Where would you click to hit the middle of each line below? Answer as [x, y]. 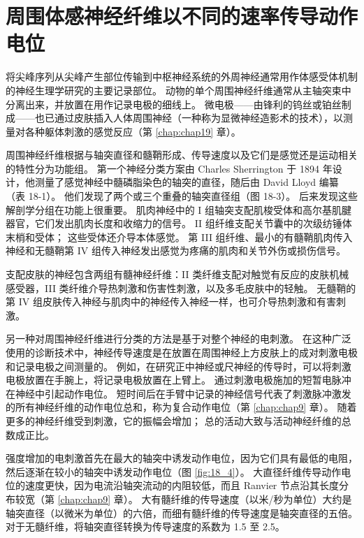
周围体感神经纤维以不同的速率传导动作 [182, 16]
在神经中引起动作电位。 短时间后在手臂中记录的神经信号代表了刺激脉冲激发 [179, 393]
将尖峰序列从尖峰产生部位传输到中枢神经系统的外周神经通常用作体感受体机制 [182, 77]
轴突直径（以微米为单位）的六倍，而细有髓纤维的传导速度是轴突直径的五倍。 [182, 512]
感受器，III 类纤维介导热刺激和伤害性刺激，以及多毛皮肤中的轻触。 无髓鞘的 [181, 288]
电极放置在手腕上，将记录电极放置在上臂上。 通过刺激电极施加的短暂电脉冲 [179, 380]
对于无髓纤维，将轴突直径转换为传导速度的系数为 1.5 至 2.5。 [145, 526]
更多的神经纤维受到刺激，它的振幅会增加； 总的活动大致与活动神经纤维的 [174, 420]
